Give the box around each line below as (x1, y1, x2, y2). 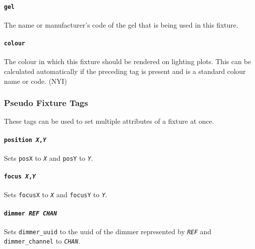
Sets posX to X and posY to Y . (4, 152, 93, 163)
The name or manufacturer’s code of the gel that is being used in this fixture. (4, 19, 238, 30)
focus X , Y (4, 173, 36, 180)
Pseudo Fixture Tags (4, 97, 88, 109)
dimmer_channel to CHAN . (4, 236, 80, 246)
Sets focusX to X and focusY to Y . (4, 189, 108, 200)
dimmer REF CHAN (4, 210, 57, 217)
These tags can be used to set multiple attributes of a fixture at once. (4, 116, 214, 126)
